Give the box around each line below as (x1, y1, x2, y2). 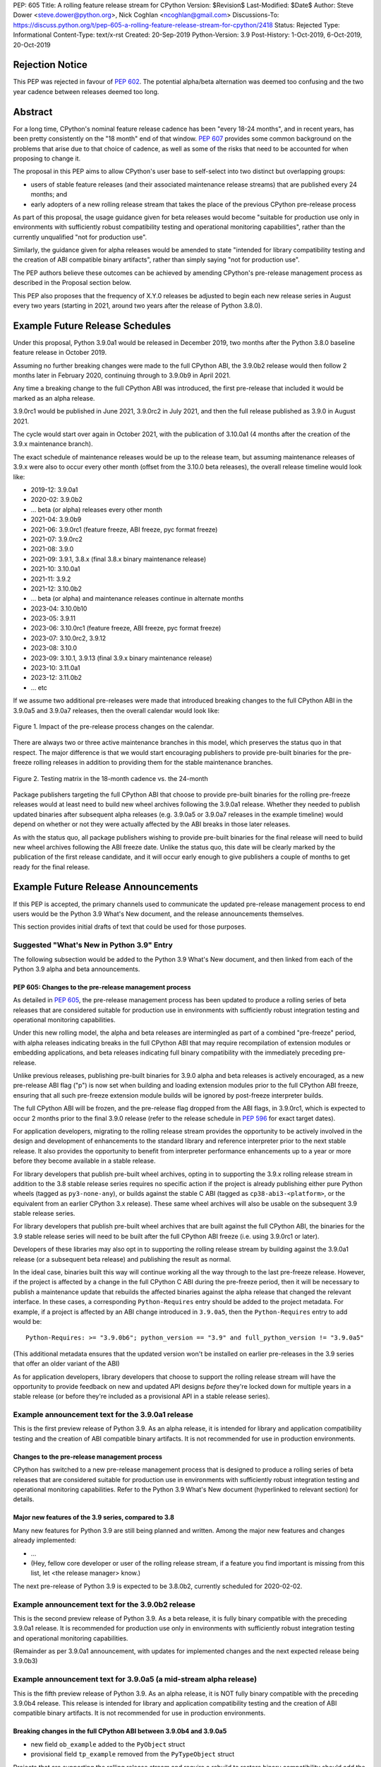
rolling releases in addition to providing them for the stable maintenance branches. (32, 758, 273, 767)
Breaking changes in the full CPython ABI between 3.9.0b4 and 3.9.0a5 (13, 1727, 227, 1735)
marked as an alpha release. (13, 394, 95, 402)
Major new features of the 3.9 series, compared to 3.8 (13, 1513, 174, 1522)
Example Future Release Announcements (13, 881, 199, 893)
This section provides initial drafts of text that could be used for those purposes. (13, 922, 247, 931)
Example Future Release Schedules (13, 319, 171, 331)
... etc (30, 683, 47, 692)
